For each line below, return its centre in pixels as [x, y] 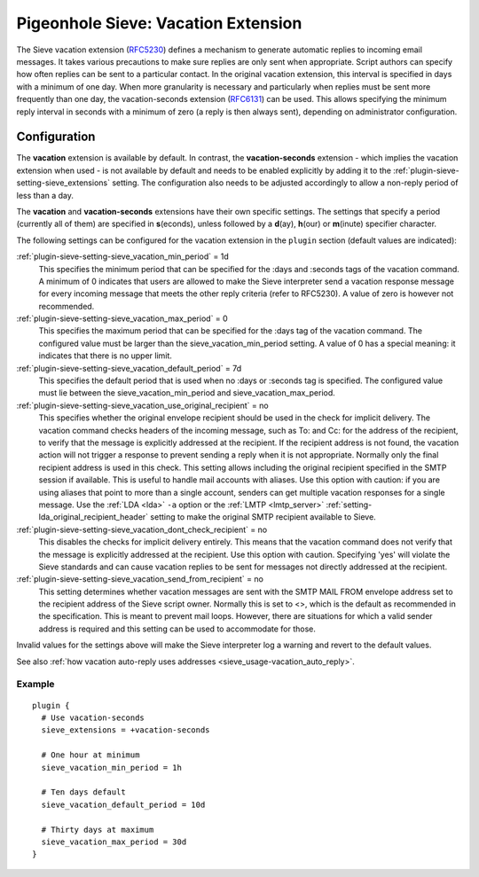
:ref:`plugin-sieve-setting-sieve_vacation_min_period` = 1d [123, 256]
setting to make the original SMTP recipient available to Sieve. [263, 517]
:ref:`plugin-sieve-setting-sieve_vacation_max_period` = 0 [122, 318]
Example [35, 685]
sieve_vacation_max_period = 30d [114, 842]
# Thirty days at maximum [98, 830]
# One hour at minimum [90, 755]
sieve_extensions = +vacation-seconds [126, 730]
